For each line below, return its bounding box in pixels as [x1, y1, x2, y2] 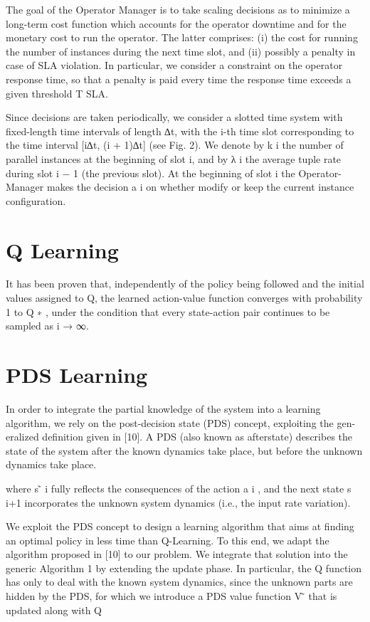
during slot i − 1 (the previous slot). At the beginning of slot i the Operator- [6, 165, 342, 180]
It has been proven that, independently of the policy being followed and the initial [6, 276, 364, 291]
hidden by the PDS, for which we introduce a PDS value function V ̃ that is [6, 589, 337, 603]
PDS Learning [6, 360, 148, 389]
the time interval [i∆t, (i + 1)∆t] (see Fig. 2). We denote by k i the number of [6, 137, 344, 152]
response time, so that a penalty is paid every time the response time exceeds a [6, 71, 351, 86]
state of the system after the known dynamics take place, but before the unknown [6, 443, 363, 458]
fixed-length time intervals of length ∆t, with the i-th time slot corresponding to [6, 123, 354, 138]
